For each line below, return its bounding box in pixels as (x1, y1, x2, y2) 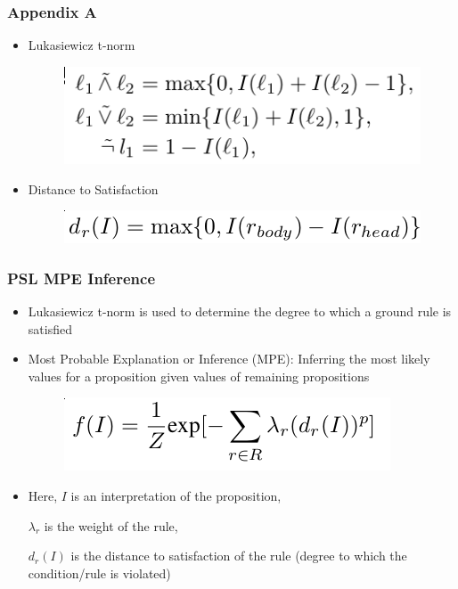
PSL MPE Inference (7, 266, 156, 289)
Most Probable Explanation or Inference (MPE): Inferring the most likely (28, 349, 430, 368)
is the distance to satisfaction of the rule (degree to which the (70, 546, 407, 565)
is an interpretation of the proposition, (70, 487, 282, 504)
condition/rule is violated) (28, 563, 171, 582)
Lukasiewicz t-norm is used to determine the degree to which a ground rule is (28, 302, 452, 321)
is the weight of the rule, (44, 516, 178, 535)
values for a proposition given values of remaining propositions (28, 366, 370, 385)
